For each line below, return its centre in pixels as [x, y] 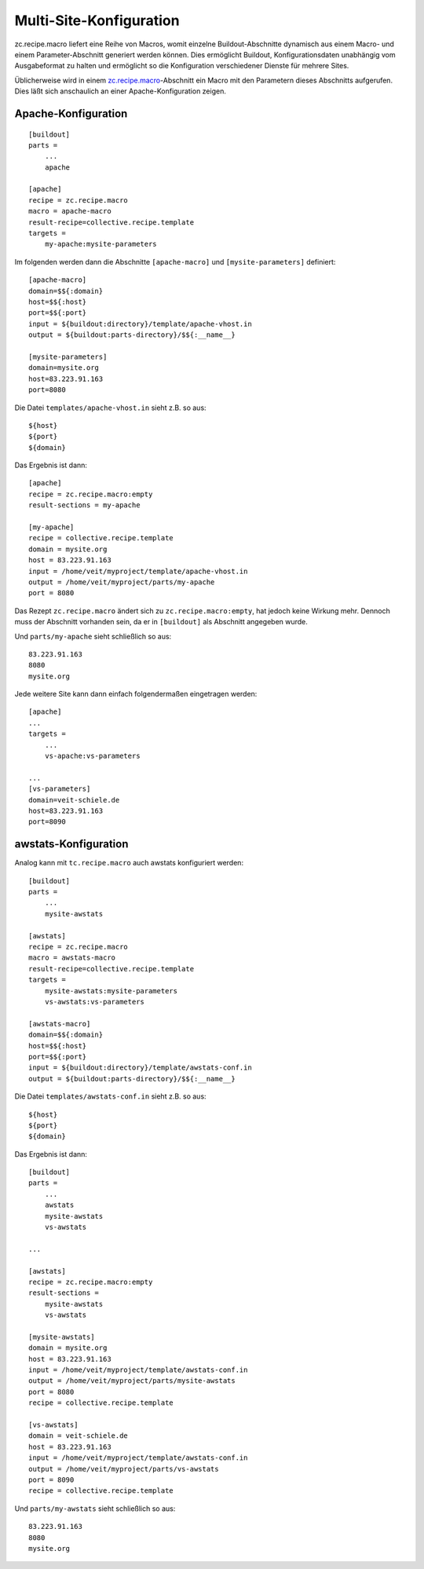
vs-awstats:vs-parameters [95, 1002]
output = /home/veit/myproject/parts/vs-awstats [124, 1469]
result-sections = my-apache [84, 505]
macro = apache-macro [70, 211]
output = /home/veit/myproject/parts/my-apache [122, 582]
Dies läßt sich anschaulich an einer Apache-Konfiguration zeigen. [121, 91]
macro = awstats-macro [72, 958]
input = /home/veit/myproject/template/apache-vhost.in [138, 571]
